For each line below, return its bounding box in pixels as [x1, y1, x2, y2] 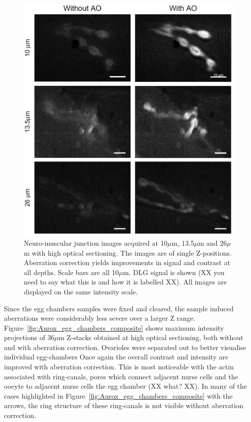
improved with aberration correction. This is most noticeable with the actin [4, 361, 234, 372]
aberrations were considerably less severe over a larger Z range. [4, 313, 195, 323]
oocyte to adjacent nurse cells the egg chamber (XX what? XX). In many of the [4, 381, 247, 391]
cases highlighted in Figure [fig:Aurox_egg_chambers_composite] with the [4, 390, 233, 401]
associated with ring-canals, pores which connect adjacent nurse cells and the [4, 371, 238, 381]
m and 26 [198, 237, 227, 248]
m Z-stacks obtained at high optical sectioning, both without [59, 332, 244, 343]
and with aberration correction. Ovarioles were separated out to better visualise [4, 342, 246, 352]
